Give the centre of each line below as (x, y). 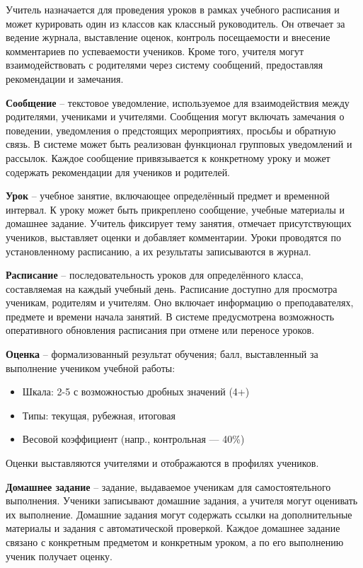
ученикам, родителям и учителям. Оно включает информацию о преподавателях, (180, 302)
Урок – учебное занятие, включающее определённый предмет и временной (168, 196)
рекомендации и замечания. (65, 78)
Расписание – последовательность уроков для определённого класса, (155, 275)
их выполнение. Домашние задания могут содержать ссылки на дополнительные (179, 514)
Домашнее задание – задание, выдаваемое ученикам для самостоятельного (168, 486)
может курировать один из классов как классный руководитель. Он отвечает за (175, 23)
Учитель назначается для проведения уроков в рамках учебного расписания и (173, 9)
